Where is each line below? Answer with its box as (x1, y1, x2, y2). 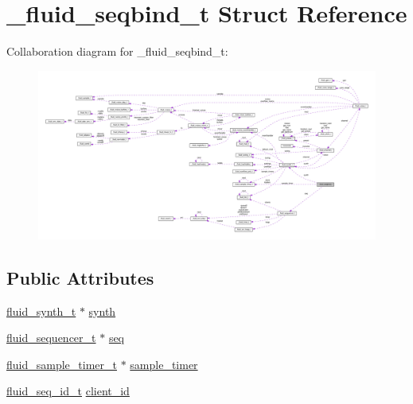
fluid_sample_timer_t (6, 355, 117, 372)
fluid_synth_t (6, 302, 76, 319)
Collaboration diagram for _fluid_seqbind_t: (6, 43, 228, 60)
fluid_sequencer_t (6, 329, 96, 346)
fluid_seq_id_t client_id (6, 383, 130, 399)
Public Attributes (6, 265, 154, 289)
